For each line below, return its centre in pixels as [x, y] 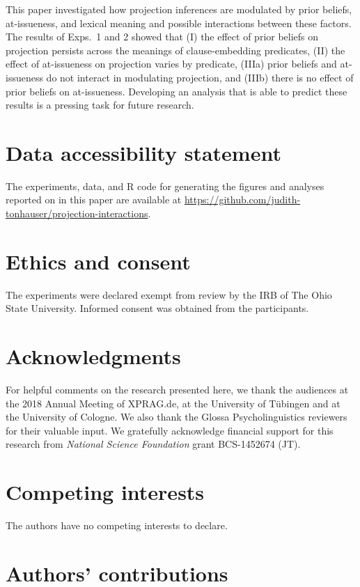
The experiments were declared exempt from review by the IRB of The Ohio [169, 294]
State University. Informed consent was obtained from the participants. [157, 308]
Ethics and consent [98, 261]
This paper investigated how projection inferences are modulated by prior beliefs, [179, 9]
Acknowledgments [93, 356]
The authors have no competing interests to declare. [117, 525]
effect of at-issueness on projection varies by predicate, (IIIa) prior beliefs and [171, 64]
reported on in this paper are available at [94, 199]
